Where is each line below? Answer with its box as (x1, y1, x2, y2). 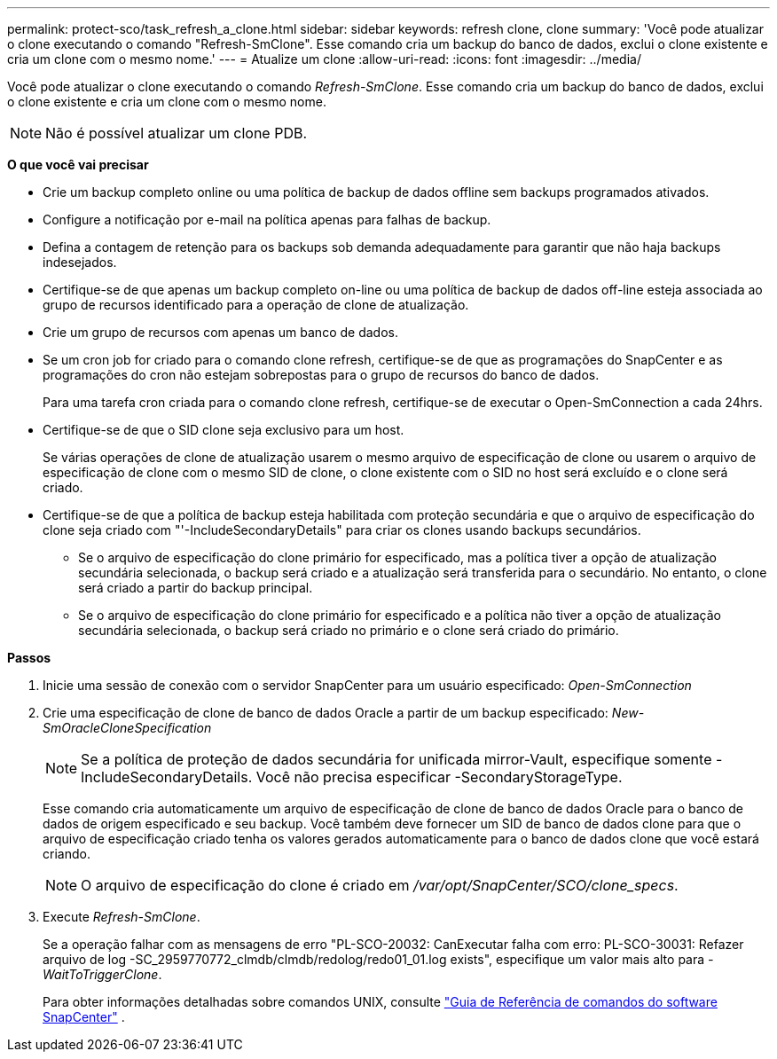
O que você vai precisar (7, 157, 149, 172)
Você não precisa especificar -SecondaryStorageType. (255, 768, 623, 786)
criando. (43, 846, 90, 861)
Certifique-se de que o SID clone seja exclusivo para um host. (43, 422, 404, 437)
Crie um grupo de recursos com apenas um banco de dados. (43, 325, 398, 340)
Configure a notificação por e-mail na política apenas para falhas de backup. (43, 212, 491, 227)
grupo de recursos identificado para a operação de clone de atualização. (43, 297, 469, 312)
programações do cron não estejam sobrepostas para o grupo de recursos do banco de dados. (43, 367, 600, 382)
